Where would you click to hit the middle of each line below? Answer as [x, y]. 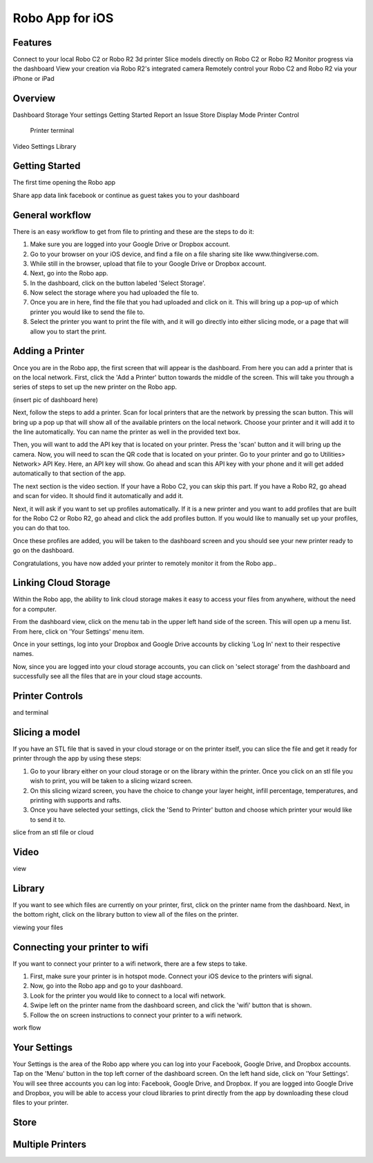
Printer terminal [52, 131]
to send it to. [48, 819]
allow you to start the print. [68, 331]
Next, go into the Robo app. [69, 273]
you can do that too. [41, 528]
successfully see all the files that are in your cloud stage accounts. [108, 676]
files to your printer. [41, 1103]
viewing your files [38, 927]
